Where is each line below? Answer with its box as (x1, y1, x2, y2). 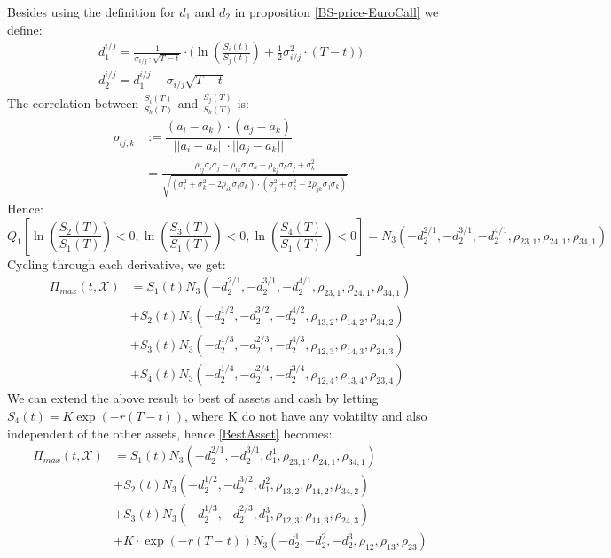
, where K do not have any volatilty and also (184, 406, 427, 424)
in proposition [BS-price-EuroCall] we (234, 3, 439, 20)
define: (7, 19, 43, 38)
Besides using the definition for (7, 3, 176, 20)
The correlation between (7, 93, 139, 112)
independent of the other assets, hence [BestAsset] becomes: (7, 423, 333, 442)
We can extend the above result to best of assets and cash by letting (7, 389, 379, 407)
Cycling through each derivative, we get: (7, 254, 226, 273)
